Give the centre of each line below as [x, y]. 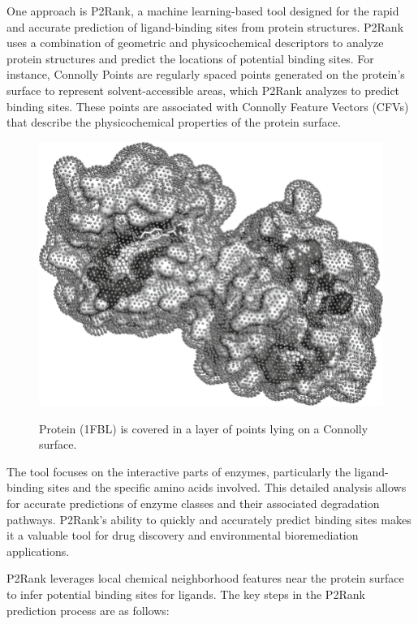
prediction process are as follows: [88, 610]
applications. [38, 551]
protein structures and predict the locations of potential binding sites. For [190, 58]
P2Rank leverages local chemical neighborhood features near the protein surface [205, 578]
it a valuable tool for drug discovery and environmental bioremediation [183, 535]
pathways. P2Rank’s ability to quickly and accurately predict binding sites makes [209, 519]
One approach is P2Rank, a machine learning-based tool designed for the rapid [203, 11]
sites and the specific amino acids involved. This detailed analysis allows [227, 487]
